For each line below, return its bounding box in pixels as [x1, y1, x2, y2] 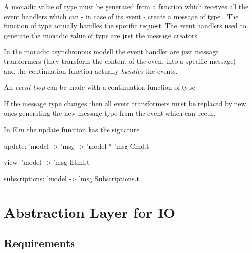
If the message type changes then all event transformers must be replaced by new [4, 98, 246, 108]
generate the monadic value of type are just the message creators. [4, 30, 199, 40]
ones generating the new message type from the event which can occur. [4, 108, 216, 118]
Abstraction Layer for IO [4, 202, 176, 222]
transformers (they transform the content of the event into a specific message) [4, 56, 236, 66]
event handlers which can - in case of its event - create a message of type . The [4, 11, 239, 21]
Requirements [4, 235, 75, 251]
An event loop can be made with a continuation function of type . [4, 82, 199, 92]
